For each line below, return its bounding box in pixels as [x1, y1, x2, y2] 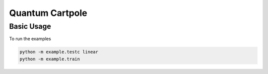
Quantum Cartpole [9, 7, 88, 18]
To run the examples [9, 36, 52, 42]
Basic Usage [9, 22, 52, 31]
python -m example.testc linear [19, 49, 99, 55]
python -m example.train [19, 56, 80, 62]
